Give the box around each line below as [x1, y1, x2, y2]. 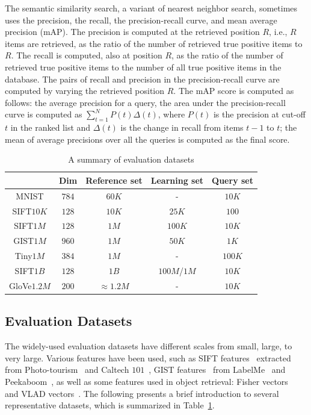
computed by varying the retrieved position [5, 84, 165, 97]
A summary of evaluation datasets [68, 153, 194, 166]
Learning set [150, 173, 204, 186]
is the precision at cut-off [213, 108, 306, 120]
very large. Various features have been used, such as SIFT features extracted [5, 351, 291, 364]
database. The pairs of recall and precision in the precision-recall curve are [5, 72, 280, 85]
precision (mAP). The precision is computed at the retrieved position [5, 25, 260, 38]
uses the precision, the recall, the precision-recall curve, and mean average [5, 13, 277, 26]
